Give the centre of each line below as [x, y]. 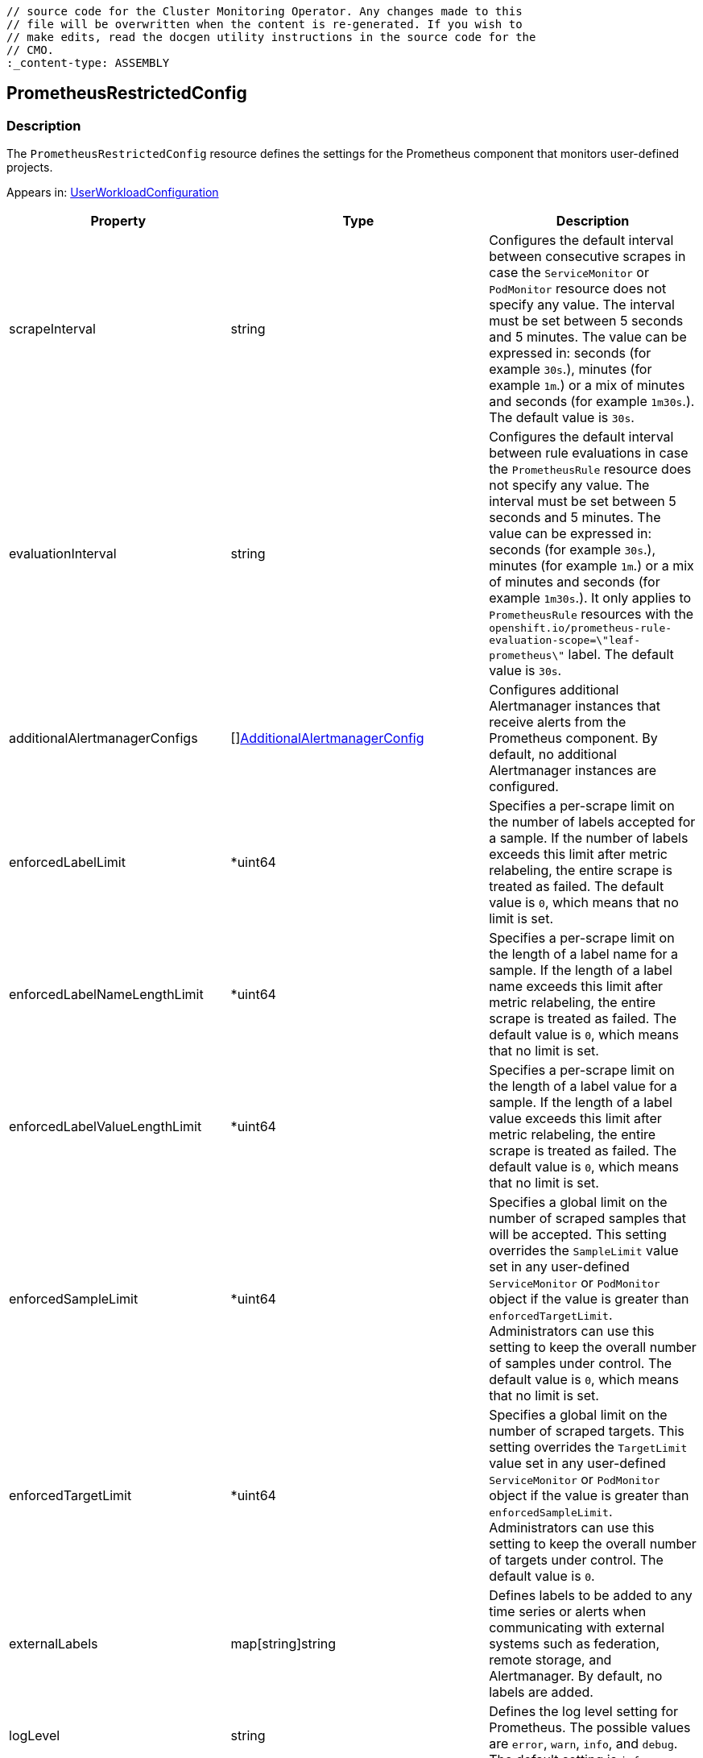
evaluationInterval [63, 554]
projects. [30, 168]
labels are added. [541, 1692]
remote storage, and [550, 1660]
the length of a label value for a [583, 1086]
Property [118, 221]
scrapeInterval [52, 329]
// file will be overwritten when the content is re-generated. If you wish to [265, 24]
